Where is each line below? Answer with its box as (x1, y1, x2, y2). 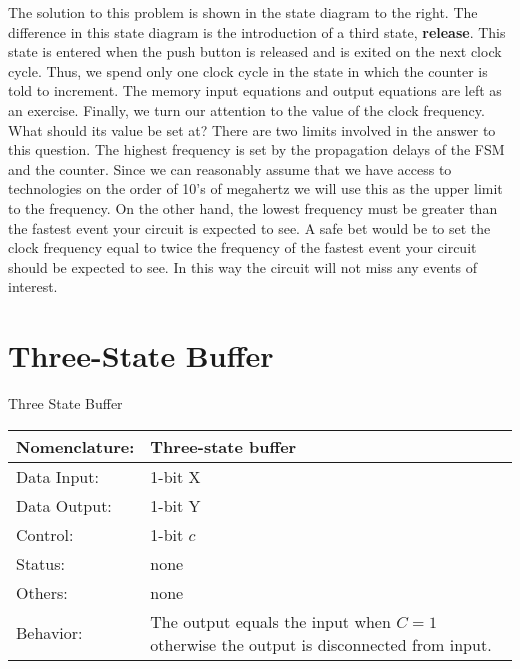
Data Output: (16, 493, 112, 517)
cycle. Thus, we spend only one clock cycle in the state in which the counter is (8, 60, 488, 81)
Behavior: (16, 621, 83, 645)
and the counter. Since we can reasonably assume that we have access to (8, 158, 452, 179)
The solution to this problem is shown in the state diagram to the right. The (8, 2, 478, 22)
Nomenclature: (16, 434, 135, 458)
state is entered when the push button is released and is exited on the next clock (8, 41, 502, 62)
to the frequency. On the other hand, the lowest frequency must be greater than (8, 197, 498, 218)
